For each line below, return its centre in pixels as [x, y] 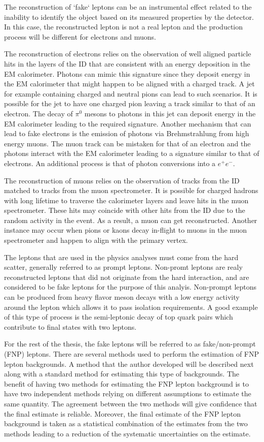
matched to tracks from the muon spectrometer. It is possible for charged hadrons [131, 190]
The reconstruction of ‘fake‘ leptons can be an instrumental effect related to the [128, 7]
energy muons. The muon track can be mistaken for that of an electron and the [127, 143]
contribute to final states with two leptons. [70, 326]
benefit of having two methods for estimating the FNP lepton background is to [126, 383]
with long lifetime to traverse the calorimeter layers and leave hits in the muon [126, 200]
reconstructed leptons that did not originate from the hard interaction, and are [127, 277]
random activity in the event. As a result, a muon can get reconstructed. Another [131, 220]
